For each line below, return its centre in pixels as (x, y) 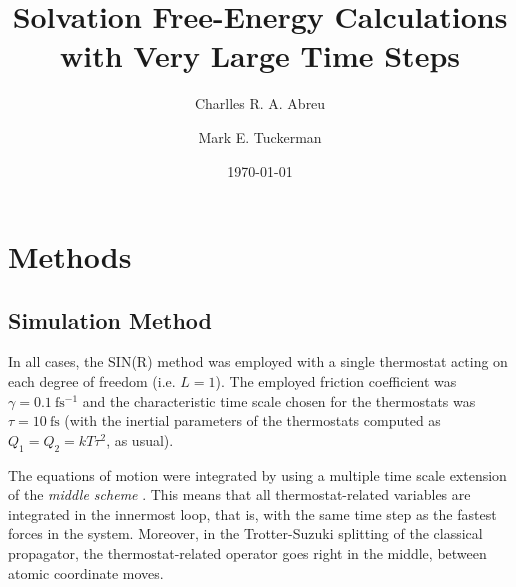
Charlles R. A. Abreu (260, 103)
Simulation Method (110, 319)
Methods (70, 256)
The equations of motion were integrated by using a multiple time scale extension (257, 474)
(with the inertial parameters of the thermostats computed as (252, 420)
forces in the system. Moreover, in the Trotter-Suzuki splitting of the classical (245, 533)
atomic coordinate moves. (86, 572)
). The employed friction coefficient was (336, 381)
